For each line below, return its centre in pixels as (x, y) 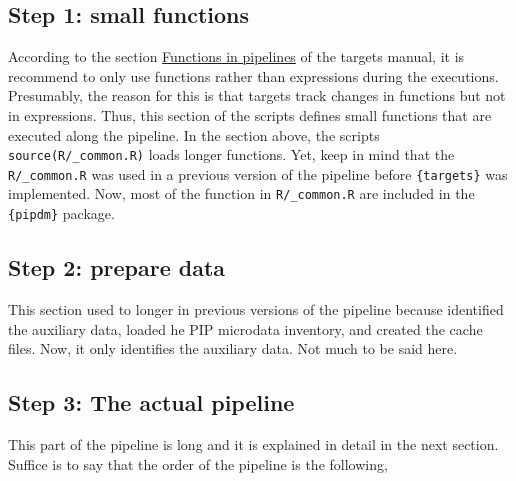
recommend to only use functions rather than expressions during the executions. (253, 75)
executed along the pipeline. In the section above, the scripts (194, 134)
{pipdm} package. (61, 213)
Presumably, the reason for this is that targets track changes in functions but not (257, 95)
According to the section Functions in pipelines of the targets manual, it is (236, 56)
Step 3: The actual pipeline (151, 402)
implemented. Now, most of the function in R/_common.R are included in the (241, 193)
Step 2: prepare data (117, 267)
